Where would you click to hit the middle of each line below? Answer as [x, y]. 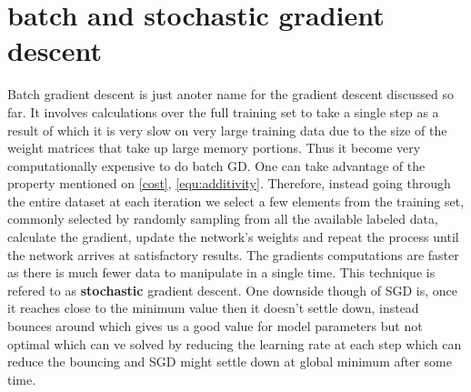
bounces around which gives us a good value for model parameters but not [215, 326]
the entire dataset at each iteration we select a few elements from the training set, [236, 201]
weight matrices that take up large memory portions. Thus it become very [214, 148]
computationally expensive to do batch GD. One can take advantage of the [216, 165]
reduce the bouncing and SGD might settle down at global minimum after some [230, 362]
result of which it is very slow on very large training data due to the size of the [227, 130]
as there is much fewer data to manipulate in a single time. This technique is [221, 272]
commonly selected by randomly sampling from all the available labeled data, [223, 219]
